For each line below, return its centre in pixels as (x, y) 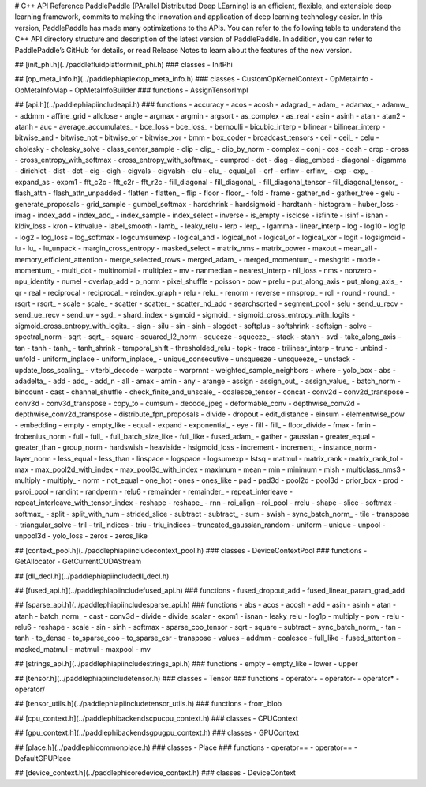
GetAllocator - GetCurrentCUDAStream (78, 562)
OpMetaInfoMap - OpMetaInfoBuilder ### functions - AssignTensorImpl (131, 90)
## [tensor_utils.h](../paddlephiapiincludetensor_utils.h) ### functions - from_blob (148, 704)
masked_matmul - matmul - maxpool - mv (83, 649)
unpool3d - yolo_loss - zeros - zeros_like (81, 536)
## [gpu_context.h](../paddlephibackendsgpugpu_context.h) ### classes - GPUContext (157, 733)
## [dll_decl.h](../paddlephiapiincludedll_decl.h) (92, 576)
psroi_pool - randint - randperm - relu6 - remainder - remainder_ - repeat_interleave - (154, 491)
